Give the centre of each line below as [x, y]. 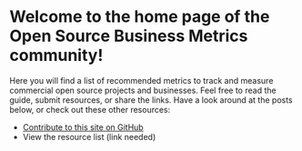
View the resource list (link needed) [89, 136]
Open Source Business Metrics [129, 36]
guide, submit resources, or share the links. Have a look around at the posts [151, 100]
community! [56, 55]
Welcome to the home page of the [140, 17]
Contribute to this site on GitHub [83, 127]
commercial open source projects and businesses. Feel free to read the [143, 90]
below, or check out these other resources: [90, 109]
